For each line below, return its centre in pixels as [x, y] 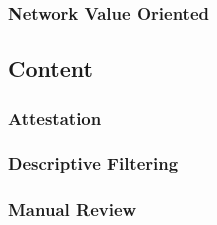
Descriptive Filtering [93, 163]
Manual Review [72, 209]
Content [50, 68]
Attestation [55, 117]
